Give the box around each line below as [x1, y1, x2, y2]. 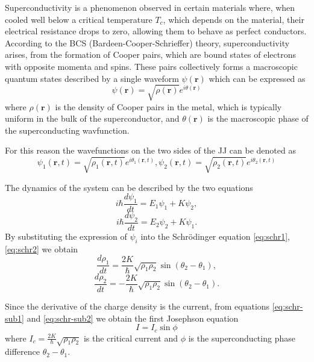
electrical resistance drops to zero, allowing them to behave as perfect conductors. [5, 25, 307, 37]
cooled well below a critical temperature [5, 13, 152, 25]
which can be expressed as [209, 72, 306, 84]
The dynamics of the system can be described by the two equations [5, 181, 253, 193]
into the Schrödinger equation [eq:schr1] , [140, 229, 290, 242]
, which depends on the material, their [163, 13, 304, 25]
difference [5, 345, 40, 358]
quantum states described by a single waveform [5, 72, 179, 84]
